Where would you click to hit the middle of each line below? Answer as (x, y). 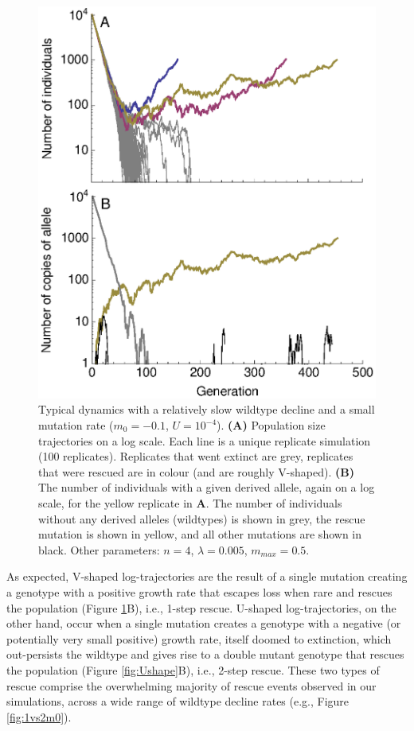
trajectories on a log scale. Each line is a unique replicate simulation (205, 440)
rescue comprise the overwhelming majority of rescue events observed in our (191, 685)
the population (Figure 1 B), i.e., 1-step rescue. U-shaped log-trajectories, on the (201, 607)
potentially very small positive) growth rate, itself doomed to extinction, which (199, 638)
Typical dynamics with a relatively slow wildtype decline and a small (207, 409)
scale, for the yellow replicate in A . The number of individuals (190, 502)
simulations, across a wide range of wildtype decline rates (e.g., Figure (178, 701)
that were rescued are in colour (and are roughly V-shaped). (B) (196, 471)
